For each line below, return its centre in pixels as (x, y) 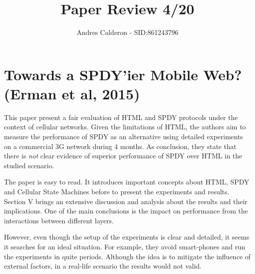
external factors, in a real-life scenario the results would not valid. (103, 266)
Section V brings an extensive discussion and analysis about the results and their (126, 201)
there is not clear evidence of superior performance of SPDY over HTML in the (123, 156)
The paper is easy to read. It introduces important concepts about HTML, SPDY (127, 182)
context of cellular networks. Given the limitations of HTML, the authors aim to (125, 127)
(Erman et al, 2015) (72, 93)
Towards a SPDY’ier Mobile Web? (123, 74)
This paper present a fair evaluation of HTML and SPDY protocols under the (121, 117)
